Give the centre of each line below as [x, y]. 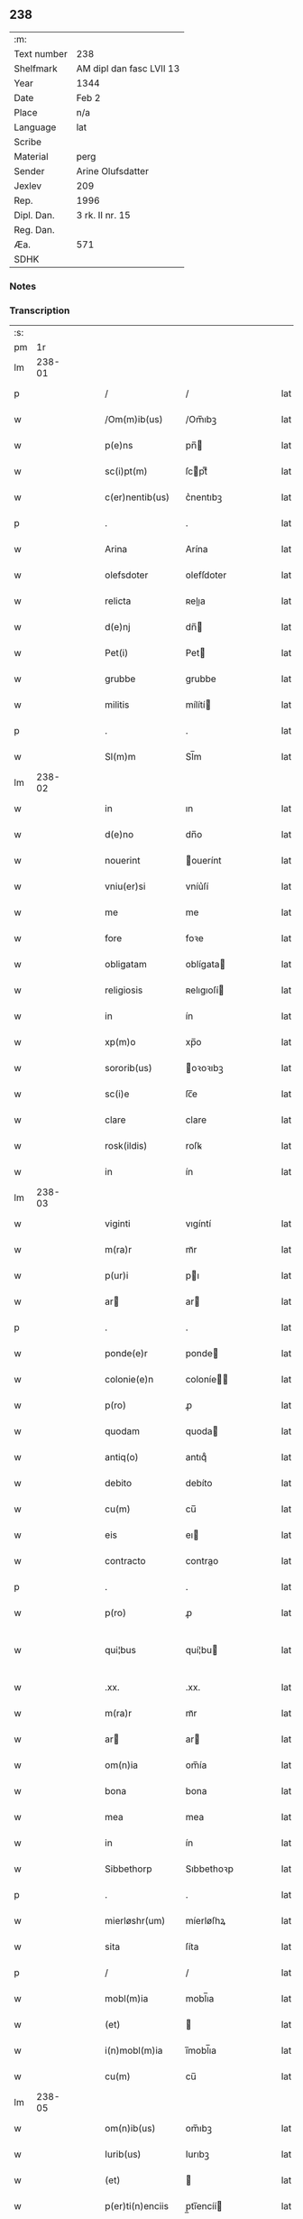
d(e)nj [118, 627]
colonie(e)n [129, 1380]
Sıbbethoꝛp [210, 1869]
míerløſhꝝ [206, 1921]
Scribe [28, 142]
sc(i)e [117, 1094]
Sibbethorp [129, 1869]
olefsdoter [127, 575]
